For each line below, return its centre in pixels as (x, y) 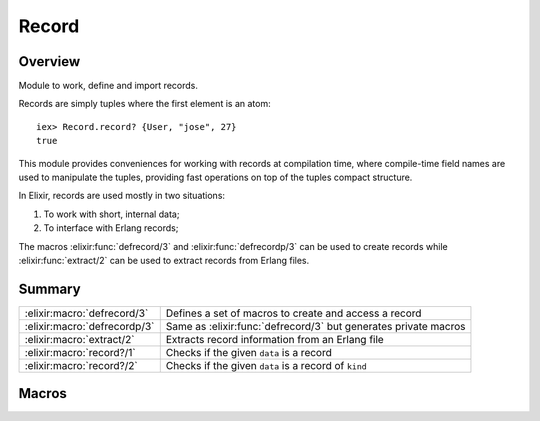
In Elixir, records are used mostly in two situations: (121, 196)
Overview (49, 61)
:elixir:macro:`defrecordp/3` (89, 326)
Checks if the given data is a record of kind (266, 365)
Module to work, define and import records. (108, 86)
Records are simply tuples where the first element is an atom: (144, 104)
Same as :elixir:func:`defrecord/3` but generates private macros (315, 326)
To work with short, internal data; (111, 214)
